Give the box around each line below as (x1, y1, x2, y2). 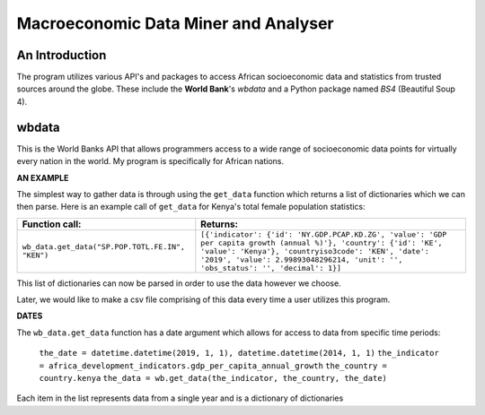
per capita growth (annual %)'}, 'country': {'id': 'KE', (200, 238, 443, 247)
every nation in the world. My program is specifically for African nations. (16, 156, 285, 167)
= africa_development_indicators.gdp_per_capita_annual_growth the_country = (39, 360, 388, 371)
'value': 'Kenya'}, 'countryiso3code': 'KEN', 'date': (200, 246, 430, 255)
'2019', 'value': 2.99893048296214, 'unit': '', (200, 255, 403, 264)
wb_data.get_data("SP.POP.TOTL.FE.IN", (22, 242, 186, 252)
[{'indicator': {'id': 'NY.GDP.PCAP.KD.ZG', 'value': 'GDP (200, 229, 447, 239)
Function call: (22, 218, 82, 230)
